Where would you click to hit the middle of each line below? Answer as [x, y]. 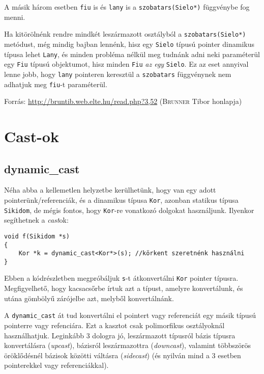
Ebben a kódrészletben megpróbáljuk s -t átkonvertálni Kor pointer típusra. [121, 278]
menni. [15, 17]
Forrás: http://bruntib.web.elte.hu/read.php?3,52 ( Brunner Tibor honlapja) [123, 101]
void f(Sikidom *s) [37, 236]
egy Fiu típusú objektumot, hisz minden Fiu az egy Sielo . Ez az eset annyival [126, 64]
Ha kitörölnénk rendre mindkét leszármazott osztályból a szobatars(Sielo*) [125, 34]
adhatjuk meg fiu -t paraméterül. [56, 84]
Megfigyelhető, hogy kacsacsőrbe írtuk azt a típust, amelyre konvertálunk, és [124, 288]
